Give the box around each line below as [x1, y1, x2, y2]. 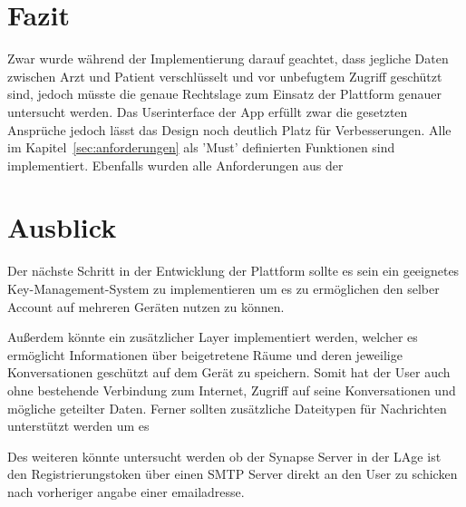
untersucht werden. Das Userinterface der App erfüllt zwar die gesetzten [7, 102, 408, 121]
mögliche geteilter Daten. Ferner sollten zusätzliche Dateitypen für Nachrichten [7, 398, 447, 417]
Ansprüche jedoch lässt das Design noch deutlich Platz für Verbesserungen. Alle [7, 120, 451, 139]
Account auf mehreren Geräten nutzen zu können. [7, 297, 285, 316]
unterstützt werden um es [7, 416, 150, 435]
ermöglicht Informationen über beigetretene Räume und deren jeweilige [7, 345, 403, 364]
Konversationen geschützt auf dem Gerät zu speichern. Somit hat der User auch [7, 363, 451, 382]
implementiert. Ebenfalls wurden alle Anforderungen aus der [7, 155, 344, 174]
